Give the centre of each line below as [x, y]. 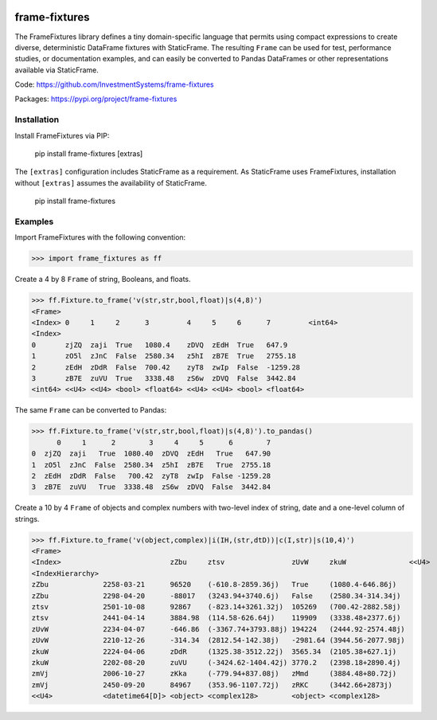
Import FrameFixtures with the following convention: [100, 237]
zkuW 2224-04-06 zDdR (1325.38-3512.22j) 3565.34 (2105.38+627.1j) [214, 652]
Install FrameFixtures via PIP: [62, 135]
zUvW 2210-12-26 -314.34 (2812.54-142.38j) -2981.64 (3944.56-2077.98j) [218, 640]
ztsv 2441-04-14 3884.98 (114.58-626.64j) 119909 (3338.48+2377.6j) [216, 618]
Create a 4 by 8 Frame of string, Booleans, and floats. [103, 280]
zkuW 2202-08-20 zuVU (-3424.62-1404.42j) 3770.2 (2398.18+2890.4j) [216, 662]
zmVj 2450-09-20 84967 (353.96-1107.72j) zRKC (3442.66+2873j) [212, 685]
